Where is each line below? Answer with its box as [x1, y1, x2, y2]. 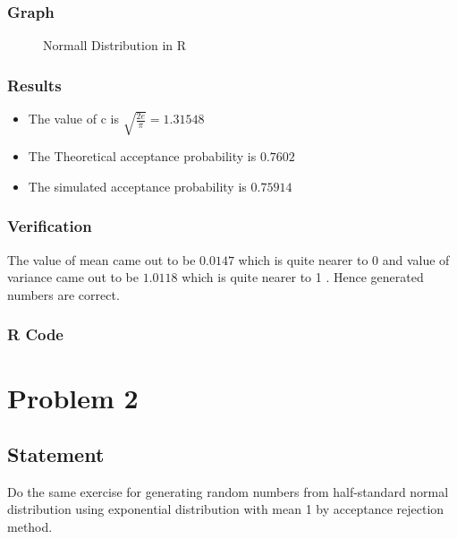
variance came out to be [7, 268, 140, 287]
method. [7, 518, 53, 536]
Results [7, 73, 62, 96]
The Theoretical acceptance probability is [28, 147, 257, 166]
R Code [7, 323, 63, 346]
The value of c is [28, 109, 119, 128]
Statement [7, 441, 105, 468]
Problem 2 [7, 379, 139, 415]
